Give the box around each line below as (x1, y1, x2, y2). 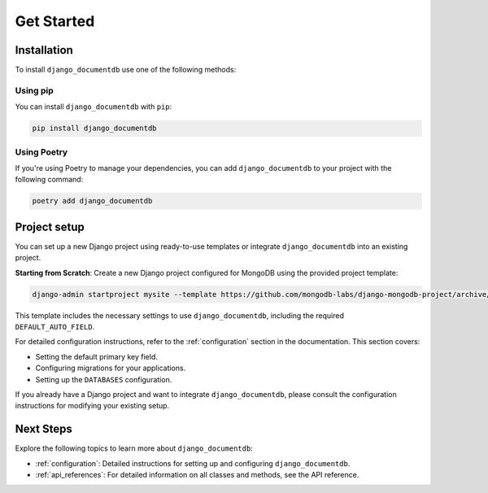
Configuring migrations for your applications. (35, 363, 186, 373)
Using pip (15, 85, 54, 96)
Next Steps (15, 422, 72, 436)
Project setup (15, 220, 85, 233)
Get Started (15, 12, 95, 30)
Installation (15, 43, 73, 57)
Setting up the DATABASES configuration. (35, 374, 172, 384)
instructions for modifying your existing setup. (15, 401, 170, 411)
